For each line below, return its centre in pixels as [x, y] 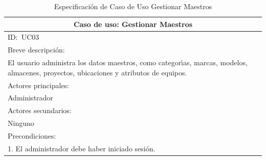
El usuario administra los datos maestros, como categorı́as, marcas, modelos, [128, 62]
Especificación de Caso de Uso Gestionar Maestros [133, 6]
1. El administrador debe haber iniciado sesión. [82, 148]
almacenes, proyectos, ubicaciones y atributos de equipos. [97, 72]
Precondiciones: [32, 135]
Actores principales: [39, 85]
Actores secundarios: [40, 110]
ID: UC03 [24, 37]
